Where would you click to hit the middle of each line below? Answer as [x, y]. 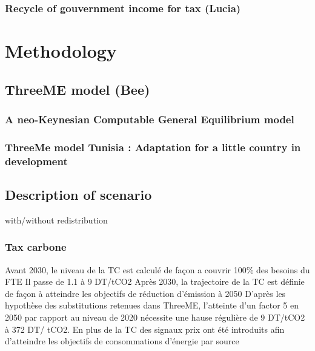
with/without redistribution [56, 220]
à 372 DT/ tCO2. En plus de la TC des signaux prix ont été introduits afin [145, 329]
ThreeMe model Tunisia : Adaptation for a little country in [153, 147]
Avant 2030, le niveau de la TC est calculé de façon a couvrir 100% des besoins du [157, 269]
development [36, 161]
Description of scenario [78, 194]
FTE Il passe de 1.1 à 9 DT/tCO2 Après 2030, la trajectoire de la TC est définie [155, 281]
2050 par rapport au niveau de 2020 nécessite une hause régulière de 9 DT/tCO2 [155, 317]
